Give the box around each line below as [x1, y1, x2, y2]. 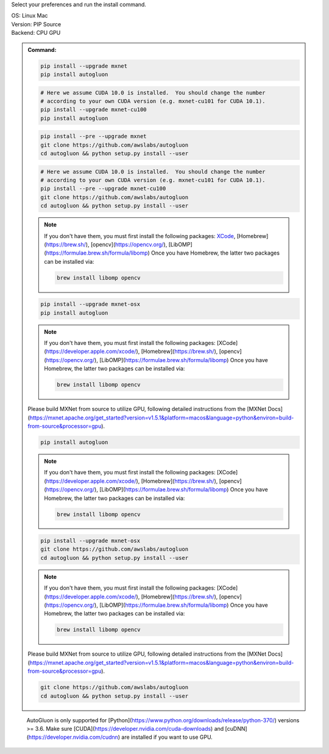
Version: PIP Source [11, 20, 62, 27]
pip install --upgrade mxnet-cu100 [40, 106, 147, 113]
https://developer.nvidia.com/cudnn [28, 733, 119, 741]
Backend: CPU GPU [11, 29, 61, 37]
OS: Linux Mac [11, 12, 48, 20]
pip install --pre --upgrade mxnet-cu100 [40, 185, 166, 192]
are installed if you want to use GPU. [121, 733, 213, 741]
